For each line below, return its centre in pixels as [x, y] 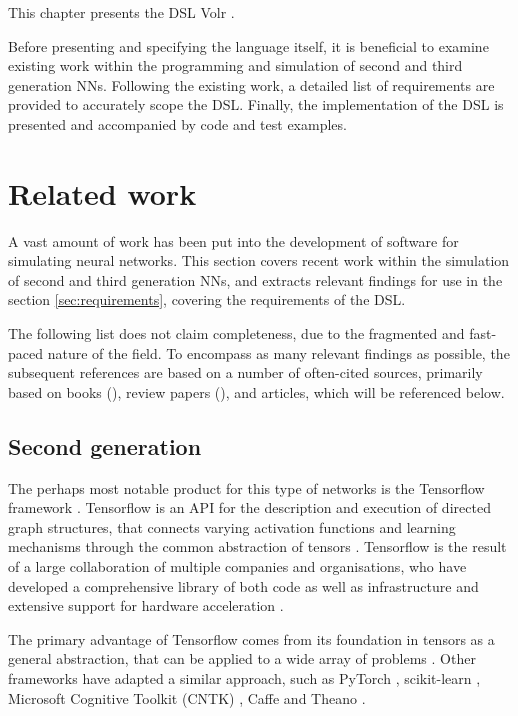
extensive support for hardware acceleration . [146, 605]
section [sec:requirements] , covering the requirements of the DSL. [207, 299]
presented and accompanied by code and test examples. [177, 123]
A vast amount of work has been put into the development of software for [233, 240]
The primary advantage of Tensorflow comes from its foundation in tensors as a [251, 638]
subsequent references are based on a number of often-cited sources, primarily [245, 372]
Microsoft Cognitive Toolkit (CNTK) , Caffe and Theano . [187, 697]
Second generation [105, 445]
